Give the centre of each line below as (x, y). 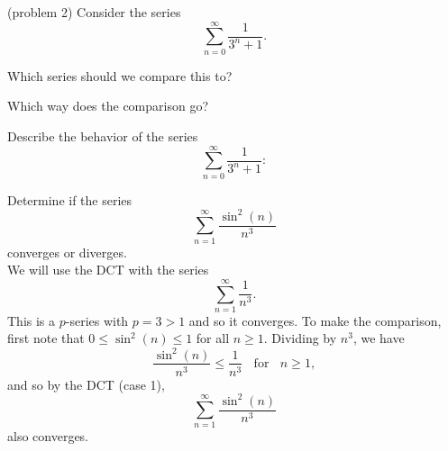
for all (213, 338)
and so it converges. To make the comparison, (315, 320)
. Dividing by (300, 338)
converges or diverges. (67, 252)
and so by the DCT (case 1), (86, 384)
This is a (32, 320)
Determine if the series (70, 199)
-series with (97, 320)
